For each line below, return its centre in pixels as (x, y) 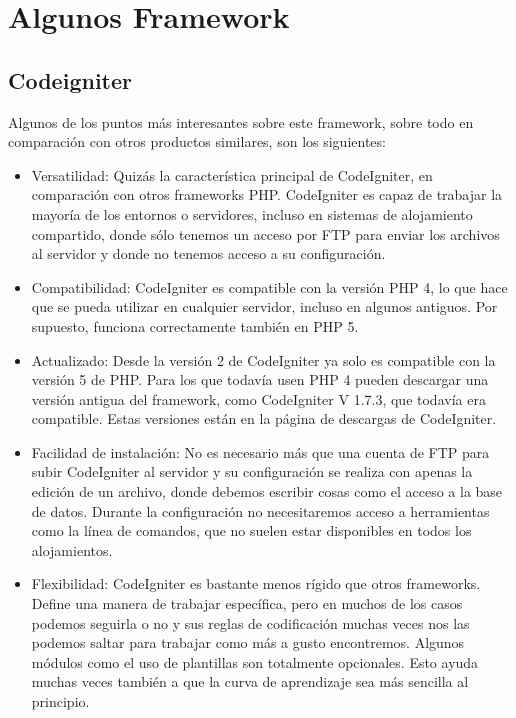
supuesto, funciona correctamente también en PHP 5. (195, 325)
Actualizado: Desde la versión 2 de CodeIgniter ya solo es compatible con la (263, 359)
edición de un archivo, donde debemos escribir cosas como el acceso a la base (267, 491)
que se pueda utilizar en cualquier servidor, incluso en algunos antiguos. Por (264, 306)
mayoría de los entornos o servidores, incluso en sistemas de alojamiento (252, 213)
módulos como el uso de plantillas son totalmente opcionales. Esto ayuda (255, 661)
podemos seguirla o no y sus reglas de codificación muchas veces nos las (250, 622)
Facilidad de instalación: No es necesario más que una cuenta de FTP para (260, 451)
